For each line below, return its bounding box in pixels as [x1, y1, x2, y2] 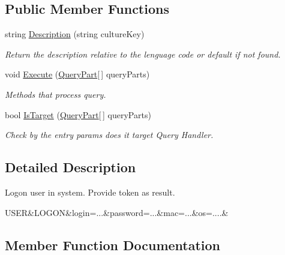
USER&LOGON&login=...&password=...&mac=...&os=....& [5, 206, 229, 218]
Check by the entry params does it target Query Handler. [5, 128, 214, 141]
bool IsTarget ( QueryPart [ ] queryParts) [5, 108, 151, 121]
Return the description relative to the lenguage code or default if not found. [5, 47, 281, 60]
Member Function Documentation [5, 235, 221, 254]
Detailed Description [5, 158, 136, 176]
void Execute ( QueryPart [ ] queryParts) [5, 68, 150, 80]
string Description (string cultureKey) [5, 28, 145, 40]
